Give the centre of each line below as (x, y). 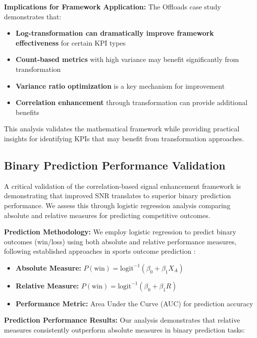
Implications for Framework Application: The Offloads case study (113, 6)
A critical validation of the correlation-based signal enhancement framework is (123, 186)
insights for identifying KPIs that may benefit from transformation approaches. (124, 138)
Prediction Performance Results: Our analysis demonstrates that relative (122, 320)
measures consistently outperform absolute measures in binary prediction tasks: (125, 330)
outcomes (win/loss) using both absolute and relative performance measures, (120, 241)
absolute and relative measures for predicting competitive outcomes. (107, 215)
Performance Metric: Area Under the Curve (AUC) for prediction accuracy (134, 303)
